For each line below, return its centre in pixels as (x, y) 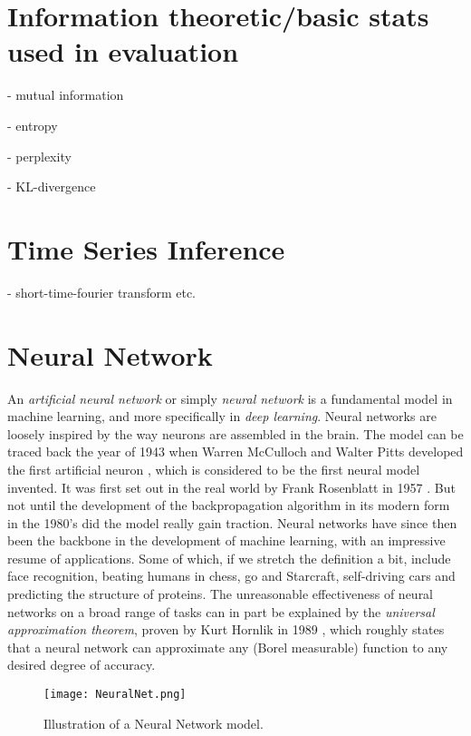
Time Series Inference (146, 248)
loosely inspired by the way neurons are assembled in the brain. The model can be (235, 433)
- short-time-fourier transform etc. (102, 292)
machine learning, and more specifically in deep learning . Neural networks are (222, 416)
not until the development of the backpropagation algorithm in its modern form (229, 505)
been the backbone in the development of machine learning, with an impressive (226, 540)
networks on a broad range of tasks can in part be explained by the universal (221, 611)
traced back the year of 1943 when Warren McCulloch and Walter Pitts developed (235, 451)
